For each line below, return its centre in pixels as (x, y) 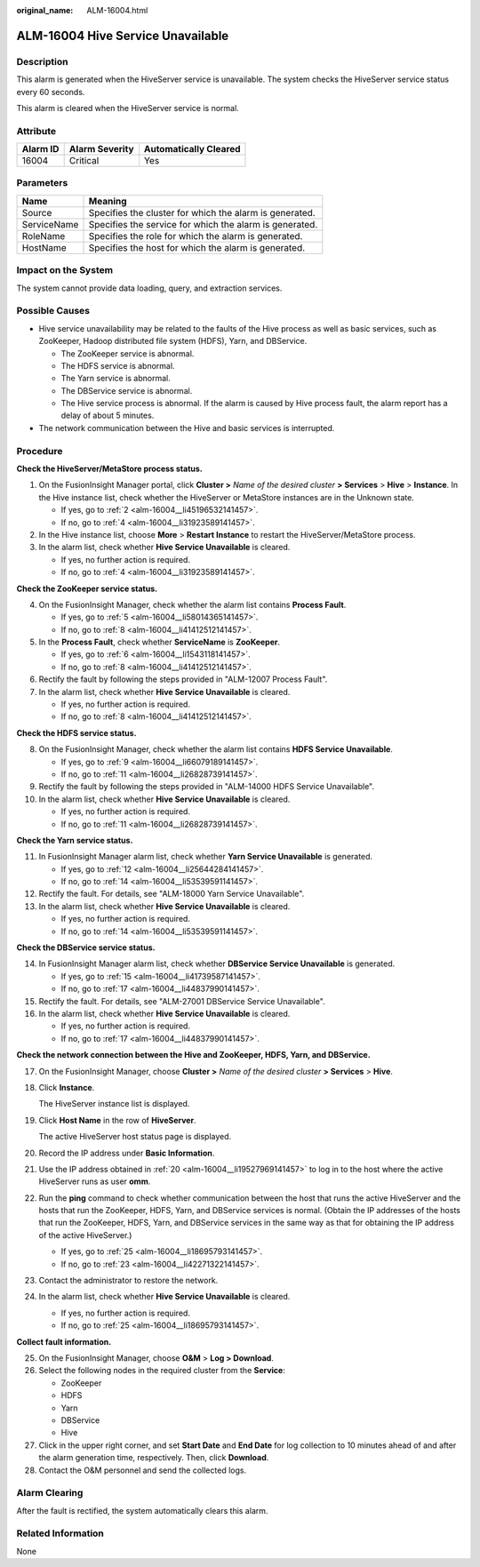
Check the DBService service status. (86, 947)
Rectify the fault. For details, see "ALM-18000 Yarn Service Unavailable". (172, 894)
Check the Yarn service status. (75, 840)
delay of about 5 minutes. (108, 416)
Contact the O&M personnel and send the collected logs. (143, 1470)
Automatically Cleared (192, 149)
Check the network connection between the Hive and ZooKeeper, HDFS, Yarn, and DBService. (193, 1055)
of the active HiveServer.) (85, 1235)
